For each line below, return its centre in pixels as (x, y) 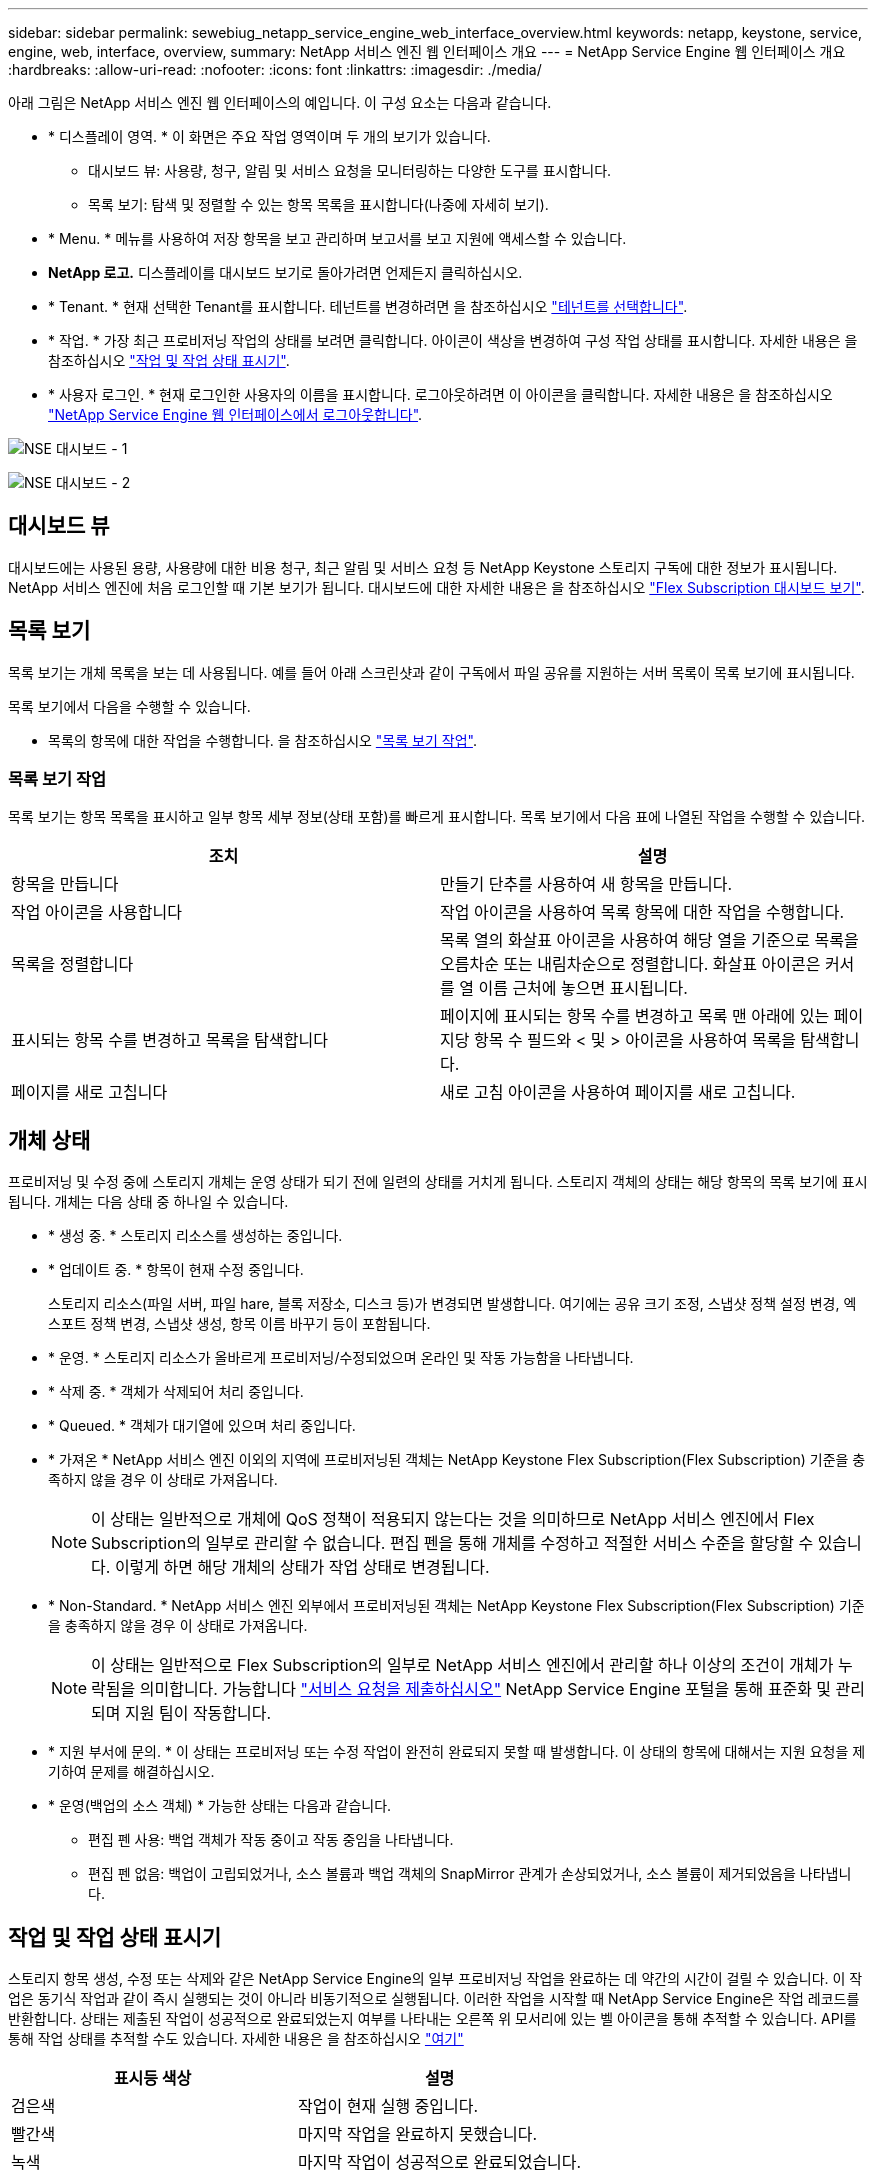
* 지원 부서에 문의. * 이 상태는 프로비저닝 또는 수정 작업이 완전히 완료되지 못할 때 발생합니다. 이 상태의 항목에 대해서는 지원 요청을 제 (457, 1752)
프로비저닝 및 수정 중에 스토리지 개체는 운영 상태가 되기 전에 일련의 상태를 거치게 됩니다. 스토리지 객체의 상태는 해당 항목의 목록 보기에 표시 (438, 1182)
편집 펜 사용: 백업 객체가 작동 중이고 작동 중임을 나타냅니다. (271, 1840)
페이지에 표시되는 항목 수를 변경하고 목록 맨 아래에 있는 (635, 1016)
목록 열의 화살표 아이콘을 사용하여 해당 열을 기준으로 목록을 (649, 940)
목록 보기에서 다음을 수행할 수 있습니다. (129, 706)
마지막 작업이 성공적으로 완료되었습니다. (440, 2162)
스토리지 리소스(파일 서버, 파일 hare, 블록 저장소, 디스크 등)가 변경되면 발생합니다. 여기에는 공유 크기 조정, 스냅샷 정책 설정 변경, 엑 (452, 1304)
